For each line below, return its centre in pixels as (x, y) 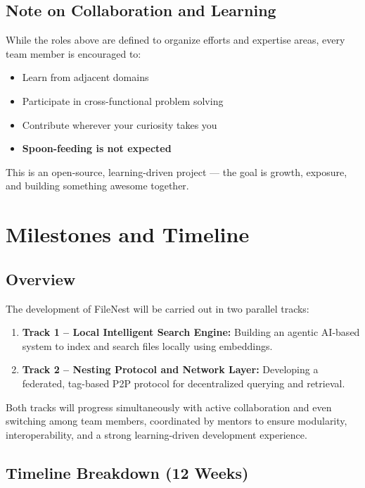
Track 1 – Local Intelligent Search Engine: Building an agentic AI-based (191, 332)
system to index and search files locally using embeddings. (147, 345)
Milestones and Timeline (128, 234)
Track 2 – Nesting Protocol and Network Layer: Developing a (170, 369)
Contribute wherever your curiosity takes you (120, 124)
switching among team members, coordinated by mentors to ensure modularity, (177, 421)
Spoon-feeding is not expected (97, 148)
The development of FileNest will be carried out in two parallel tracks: (158, 308)
